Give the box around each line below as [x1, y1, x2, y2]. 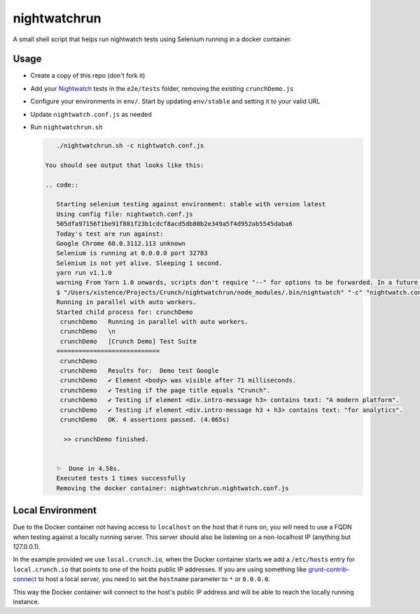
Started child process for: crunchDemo [56, 308, 193, 316]
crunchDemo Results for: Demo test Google [59, 366, 219, 374]
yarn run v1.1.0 [56, 269, 112, 277]
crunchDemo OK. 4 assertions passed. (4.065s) [59, 415, 230, 423]
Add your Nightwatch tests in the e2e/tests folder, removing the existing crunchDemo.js [30, 84, 294, 92]
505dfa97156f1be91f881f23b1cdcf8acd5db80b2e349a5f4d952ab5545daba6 [56, 220, 293, 228]
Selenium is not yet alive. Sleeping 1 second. [56, 259, 223, 267]
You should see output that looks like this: [45, 161, 204, 169]
